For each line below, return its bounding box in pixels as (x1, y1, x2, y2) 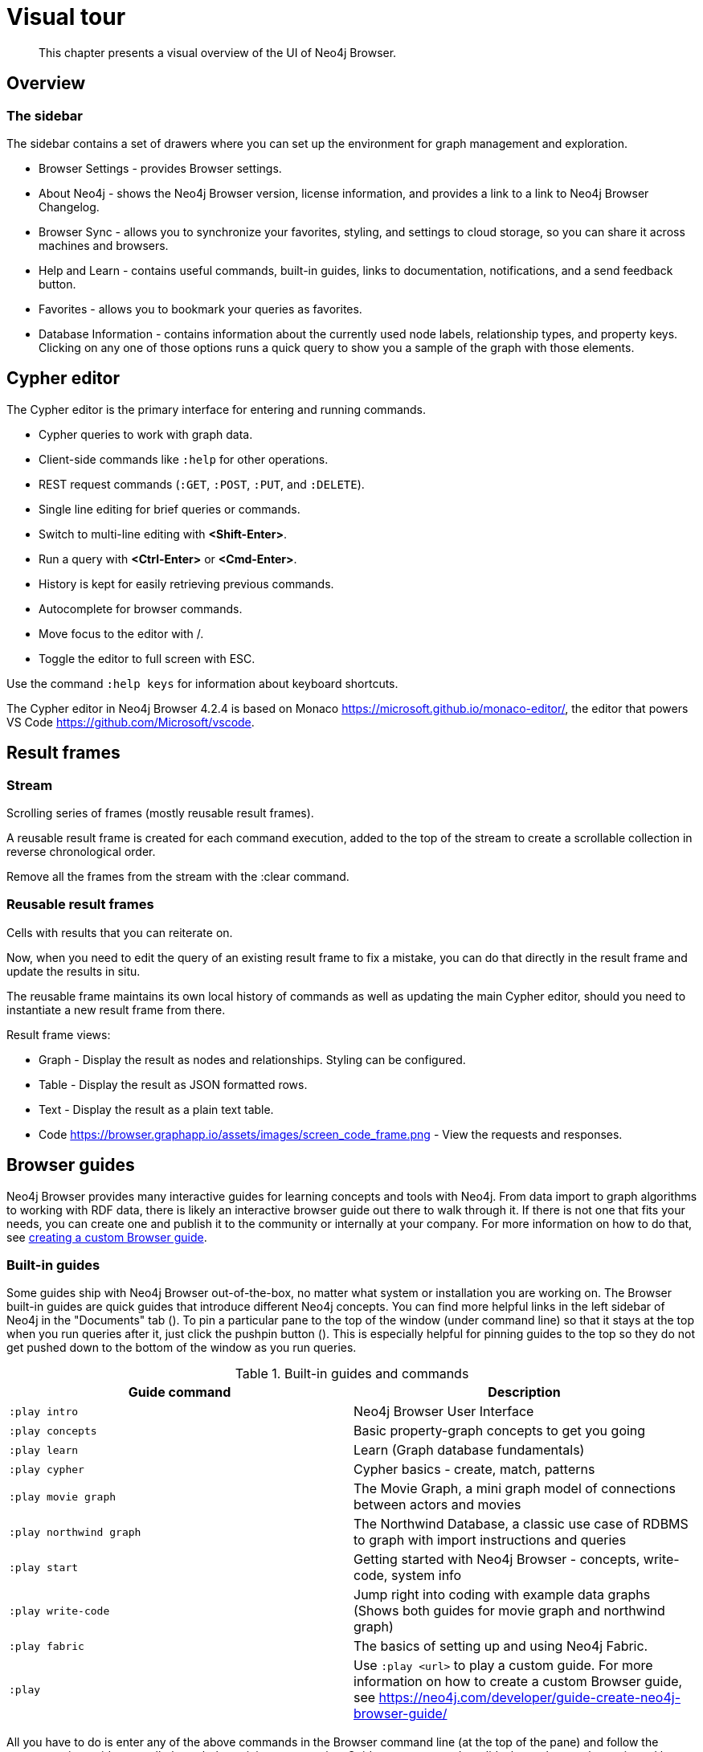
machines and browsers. (39, 238, 169, 252)
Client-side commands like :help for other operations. (39, 452, 329, 466)
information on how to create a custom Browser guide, (354, 1673, 683, 1690)
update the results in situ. (6, 964, 141, 978)
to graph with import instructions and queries (354, 1532, 627, 1549)
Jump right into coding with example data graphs (354, 1586, 651, 1603)
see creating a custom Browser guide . (6, 1230, 207, 1244)
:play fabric (9, 1639, 84, 1652)
